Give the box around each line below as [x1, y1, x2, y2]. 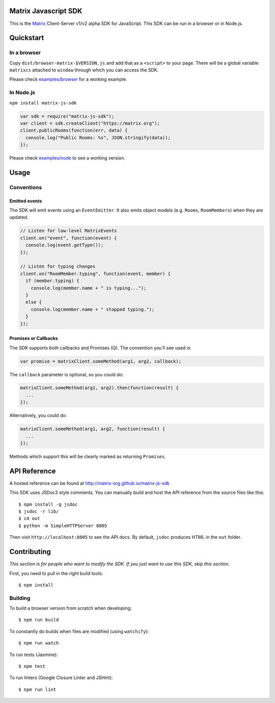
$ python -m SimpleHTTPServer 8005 [18, 523, 107, 529]
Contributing [9, 548, 51, 556]
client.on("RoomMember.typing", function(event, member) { [20, 271, 171, 276]
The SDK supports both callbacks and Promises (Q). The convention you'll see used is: [9, 345, 192, 351]
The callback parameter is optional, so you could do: [9, 371, 124, 377]
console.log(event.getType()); [25, 242, 104, 248]
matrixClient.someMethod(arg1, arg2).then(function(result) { [20, 385, 179, 391]
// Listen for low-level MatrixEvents [20, 228, 117, 234]
